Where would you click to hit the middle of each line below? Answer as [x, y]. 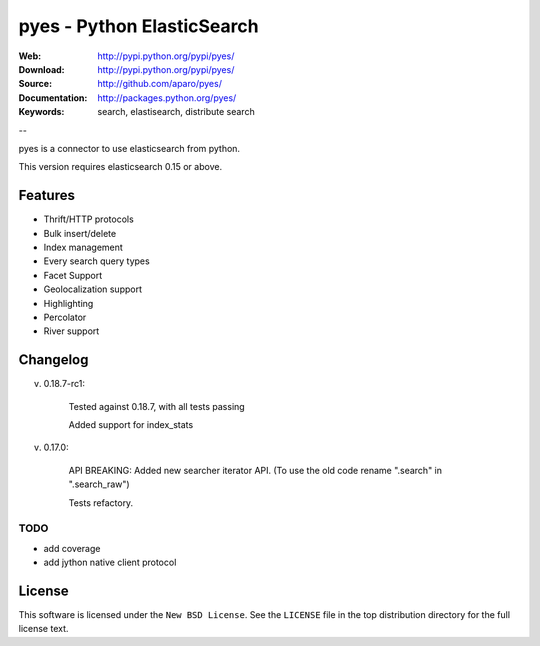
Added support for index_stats [131, 424]
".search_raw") [99, 484]
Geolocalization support [93, 289]
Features [46, 195]
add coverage [72, 548]
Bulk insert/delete [80, 233]
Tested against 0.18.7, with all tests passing [156, 406]
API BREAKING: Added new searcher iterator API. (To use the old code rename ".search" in [255, 470]
